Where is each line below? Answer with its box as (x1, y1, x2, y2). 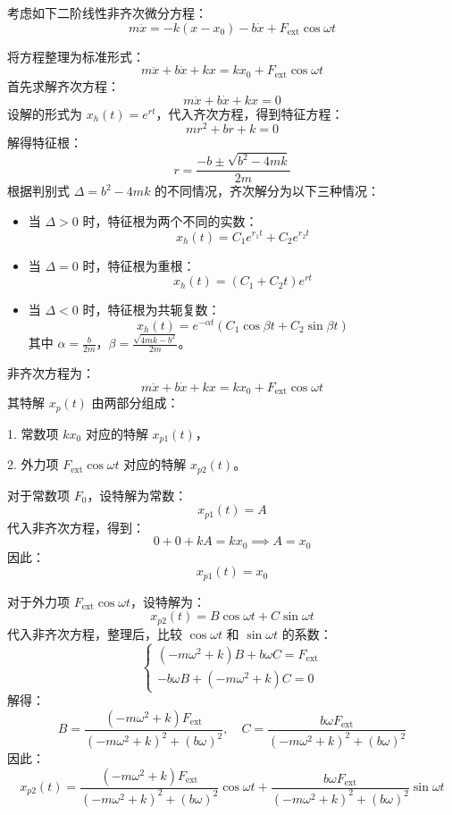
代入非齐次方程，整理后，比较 (7, 624, 182, 643)
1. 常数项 (7, 424, 59, 442)
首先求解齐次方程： (7, 76, 120, 95)
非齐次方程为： (7, 364, 95, 382)
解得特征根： (7, 133, 82, 152)
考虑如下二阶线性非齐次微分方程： (7, 4, 207, 21)
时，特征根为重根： (82, 256, 196, 274)
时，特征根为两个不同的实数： (82, 211, 258, 230)
